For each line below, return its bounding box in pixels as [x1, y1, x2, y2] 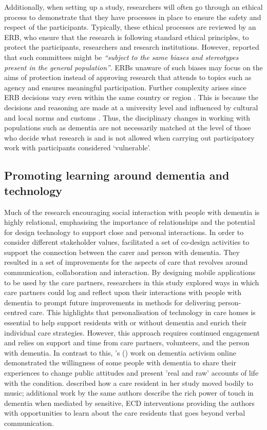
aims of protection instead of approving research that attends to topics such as [4, 72, 252, 83]
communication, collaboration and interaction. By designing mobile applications [4, 267, 256, 278]
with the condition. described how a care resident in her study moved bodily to [4, 377, 253, 388]
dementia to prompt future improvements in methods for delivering [4, 297, 216, 307]
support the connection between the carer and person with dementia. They [4, 246, 240, 257]
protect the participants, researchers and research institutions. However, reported [4, 42, 259, 52]
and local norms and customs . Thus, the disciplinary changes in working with [4, 112, 250, 123]
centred [4, 307, 27, 318]
